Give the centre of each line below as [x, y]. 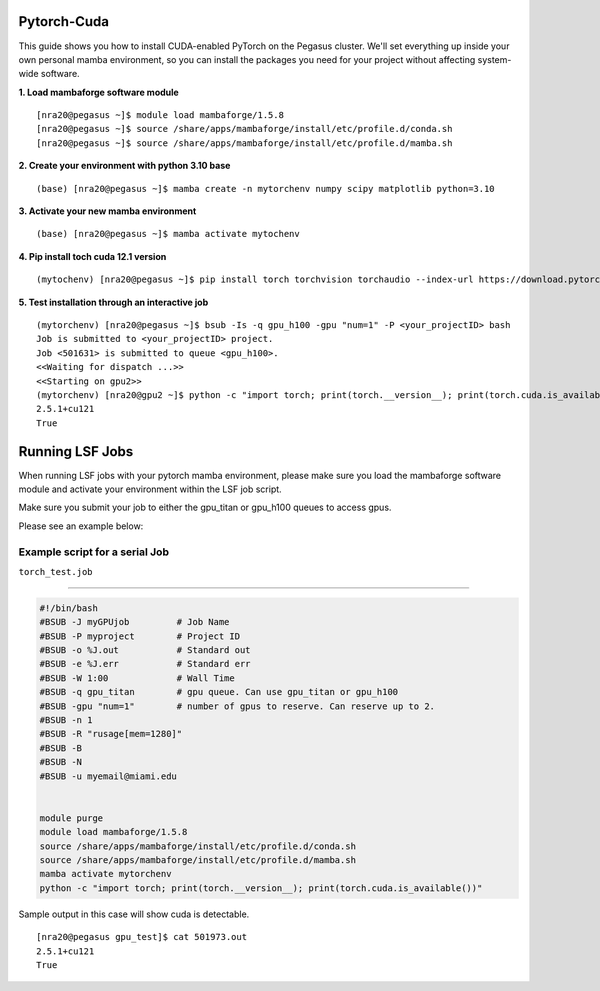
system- [494, 59]
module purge [71, 818]
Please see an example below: [81, 526]
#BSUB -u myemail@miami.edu [108, 776]
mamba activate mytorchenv [105, 874]
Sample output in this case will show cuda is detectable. [134, 914]
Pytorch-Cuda [64, 21]
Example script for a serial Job [94, 552]
